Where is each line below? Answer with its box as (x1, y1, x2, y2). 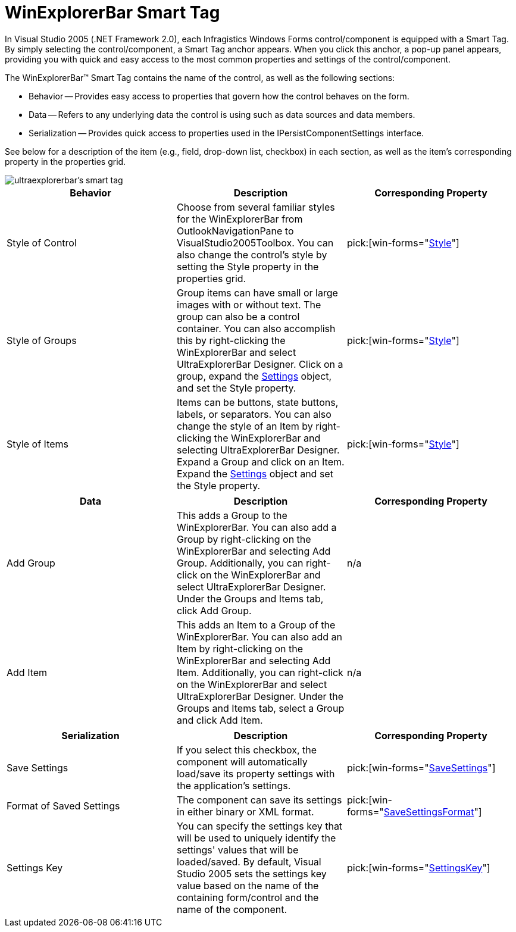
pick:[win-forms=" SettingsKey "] (346, 861, 490, 874)
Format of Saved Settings (7, 799, 120, 812)
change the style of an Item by (176, 420, 313, 432)
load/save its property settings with (176, 767, 335, 780)
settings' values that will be (176, 843, 299, 856)
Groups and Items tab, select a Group (176, 702, 345, 714)
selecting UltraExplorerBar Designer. (176, 443, 340, 456)
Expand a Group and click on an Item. (176, 455, 345, 468)
